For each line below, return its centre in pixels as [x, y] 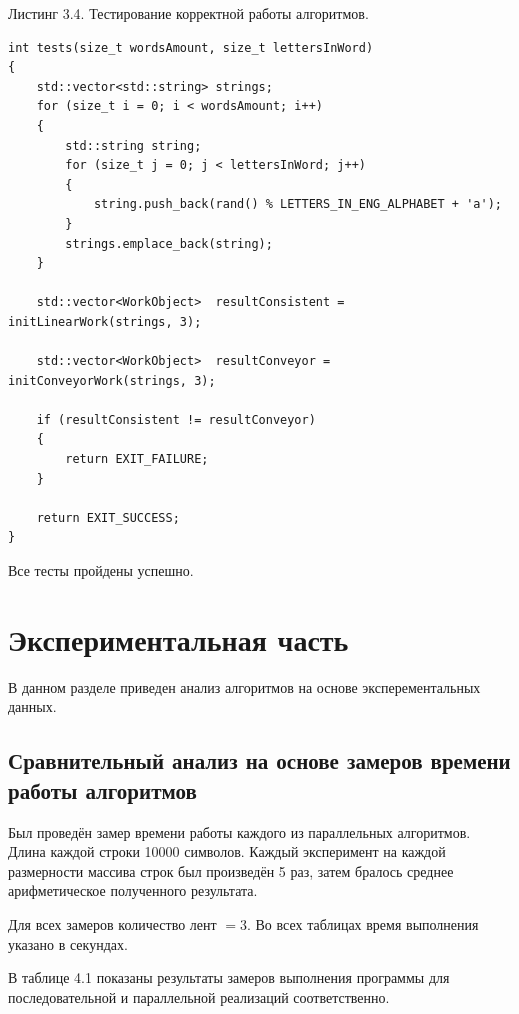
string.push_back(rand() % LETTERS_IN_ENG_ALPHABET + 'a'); [297, 204]
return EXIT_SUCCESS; [108, 517]
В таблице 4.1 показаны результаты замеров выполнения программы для [229, 977]
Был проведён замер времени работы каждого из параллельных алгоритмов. [239, 831]
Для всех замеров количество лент [112, 923]
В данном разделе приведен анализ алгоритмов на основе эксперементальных [244, 686]
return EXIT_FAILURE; [137, 459]
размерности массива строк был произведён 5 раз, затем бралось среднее [231, 870]
